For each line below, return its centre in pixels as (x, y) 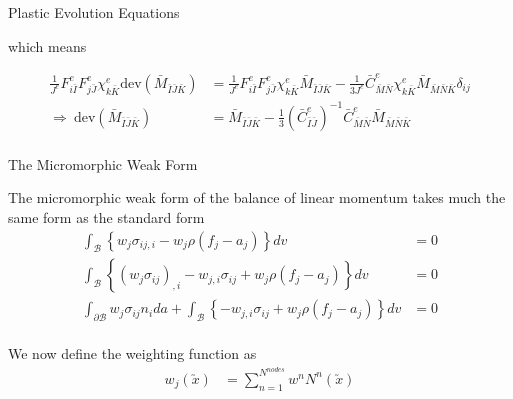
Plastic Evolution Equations (94, 12)
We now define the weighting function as (132, 353)
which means (47, 45)
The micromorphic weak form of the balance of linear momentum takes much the (257, 197)
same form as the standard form (106, 216)
